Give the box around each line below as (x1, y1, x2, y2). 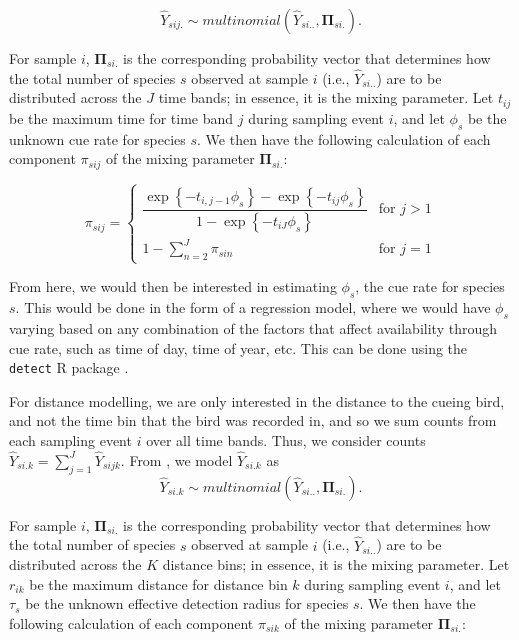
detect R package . (9, 357, 129, 378)
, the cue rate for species (355, 276, 505, 297)
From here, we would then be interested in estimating (9, 276, 337, 297)
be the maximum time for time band (9, 107, 234, 128)
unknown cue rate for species (9, 128, 186, 149)
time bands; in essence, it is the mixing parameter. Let (158, 87, 494, 108)
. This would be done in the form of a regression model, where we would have (15, 297, 491, 318)
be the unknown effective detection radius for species (25, 593, 349, 614)
